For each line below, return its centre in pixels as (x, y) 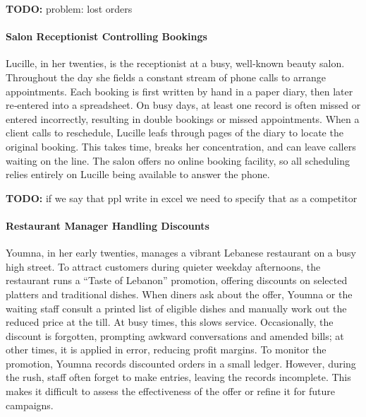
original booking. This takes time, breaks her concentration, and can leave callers (181, 146)
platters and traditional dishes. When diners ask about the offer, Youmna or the (179, 294)
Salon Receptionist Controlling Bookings (106, 36)
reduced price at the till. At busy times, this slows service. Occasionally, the (170, 322)
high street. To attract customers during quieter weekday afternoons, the (163, 266)
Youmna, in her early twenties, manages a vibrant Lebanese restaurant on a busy (181, 253)
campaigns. (30, 405)
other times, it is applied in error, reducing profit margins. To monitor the (166, 350)
